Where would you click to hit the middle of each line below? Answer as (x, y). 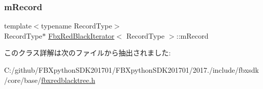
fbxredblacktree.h (68, 80)
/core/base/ (23, 80)
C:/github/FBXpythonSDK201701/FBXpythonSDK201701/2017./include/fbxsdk (131, 70)
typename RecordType (76, 26)
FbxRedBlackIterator (81, 35)
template (18, 26)
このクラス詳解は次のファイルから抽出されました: (87, 53)
